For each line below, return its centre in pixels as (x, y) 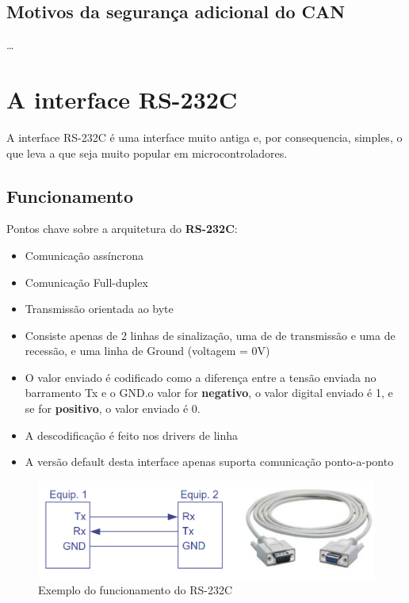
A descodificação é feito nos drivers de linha (132, 435)
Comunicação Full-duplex (86, 282)
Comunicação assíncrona (84, 255)
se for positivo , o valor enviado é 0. (113, 408)
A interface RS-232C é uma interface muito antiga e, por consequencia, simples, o (204, 137)
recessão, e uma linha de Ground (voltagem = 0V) (147, 351)
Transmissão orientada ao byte (99, 309)
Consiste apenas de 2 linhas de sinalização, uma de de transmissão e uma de (210, 335)
